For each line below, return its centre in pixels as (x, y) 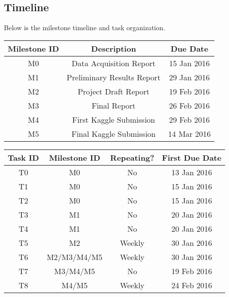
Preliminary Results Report (114, 77)
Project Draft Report (114, 91)
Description (114, 48)
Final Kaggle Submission (114, 133)
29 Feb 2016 (189, 119)
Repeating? (132, 157)
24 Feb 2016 (192, 285)
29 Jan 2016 (189, 77)
